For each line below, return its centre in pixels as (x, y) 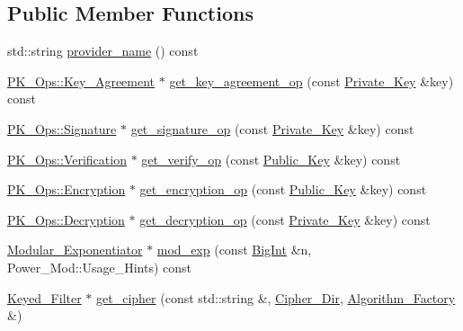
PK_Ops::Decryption (66, 219)
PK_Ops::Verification (67, 159)
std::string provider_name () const (103, 51)
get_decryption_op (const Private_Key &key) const (285, 219)
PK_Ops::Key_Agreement (81, 81)
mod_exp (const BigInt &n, (234, 250)
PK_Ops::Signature (62, 128)
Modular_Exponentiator (75, 250)
